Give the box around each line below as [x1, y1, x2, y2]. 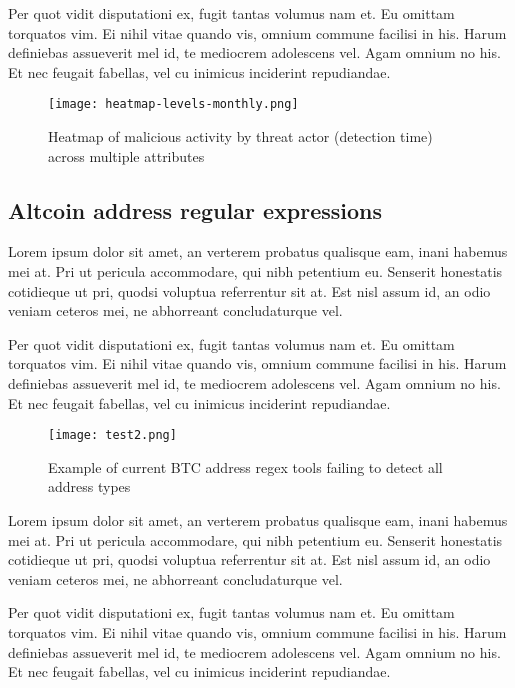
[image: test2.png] [48, 428, 177, 443]
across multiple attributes [48, 145, 205, 166]
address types [48, 476, 131, 497]
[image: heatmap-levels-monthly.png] [48, 97, 299, 112]
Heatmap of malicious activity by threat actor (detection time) [48, 126, 433, 147]
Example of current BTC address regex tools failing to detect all [48, 456, 443, 477]
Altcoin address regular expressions [8, 194, 383, 225]
